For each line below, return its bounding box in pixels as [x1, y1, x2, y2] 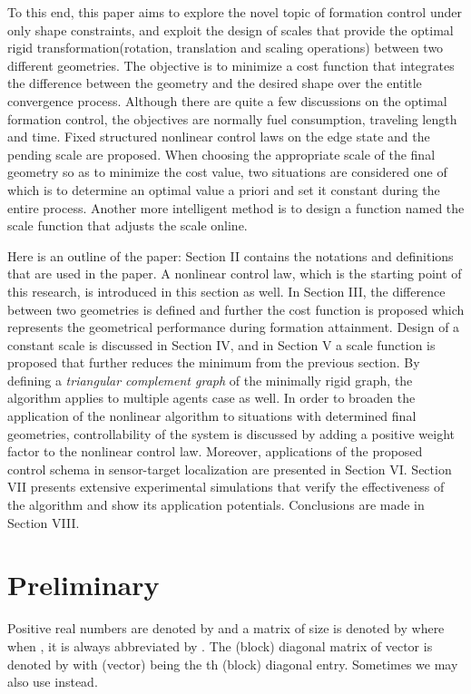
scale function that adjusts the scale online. [7, 216, 248, 235]
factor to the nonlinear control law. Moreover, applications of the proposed [7, 442, 423, 461]
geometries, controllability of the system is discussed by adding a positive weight [7, 424, 455, 443]
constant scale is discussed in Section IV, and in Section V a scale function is [7, 335, 436, 354]
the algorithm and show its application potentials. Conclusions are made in [7, 495, 425, 514]
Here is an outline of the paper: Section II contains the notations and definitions [7, 246, 454, 265]
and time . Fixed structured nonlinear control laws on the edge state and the [7, 127, 430, 146]
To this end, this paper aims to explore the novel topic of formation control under [7, 3, 462, 21]
